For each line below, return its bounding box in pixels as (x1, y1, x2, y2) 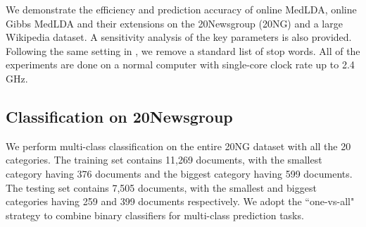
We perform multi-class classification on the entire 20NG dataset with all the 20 (6, 138, 351, 153)
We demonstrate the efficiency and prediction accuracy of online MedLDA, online (6, 2, 357, 16)
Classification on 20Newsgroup (6, 105, 233, 127)
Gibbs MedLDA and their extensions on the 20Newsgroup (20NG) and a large (6, 16, 343, 30)
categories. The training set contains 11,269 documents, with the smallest (6, 152, 322, 167)
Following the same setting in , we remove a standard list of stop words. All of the (6, 43, 360, 58)
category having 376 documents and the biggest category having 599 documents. (6, 166, 353, 180)
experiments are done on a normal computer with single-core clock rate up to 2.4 (6, 57, 355, 72)
